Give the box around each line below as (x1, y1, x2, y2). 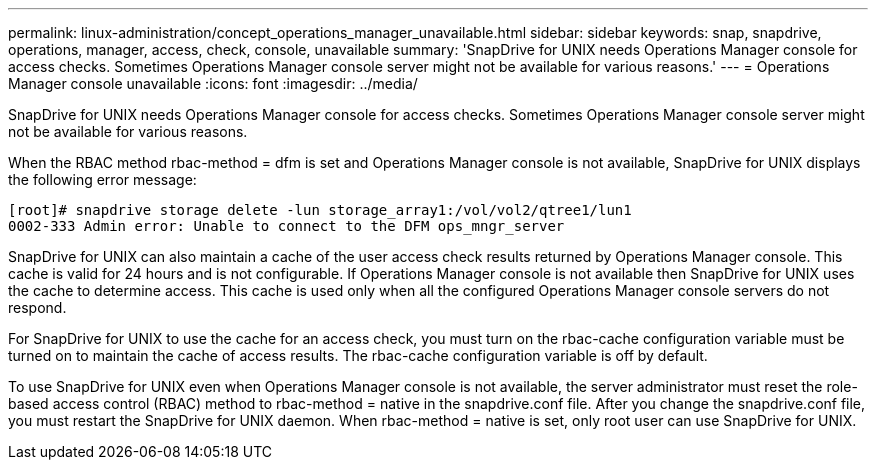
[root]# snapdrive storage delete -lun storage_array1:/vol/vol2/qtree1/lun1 (8, 202, 632, 218)
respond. (8, 299, 67, 316)
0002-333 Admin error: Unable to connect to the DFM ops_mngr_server (8, 218, 565, 234)
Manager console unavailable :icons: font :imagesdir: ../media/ (8, 75, 418, 92)
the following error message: (8, 171, 197, 188)
